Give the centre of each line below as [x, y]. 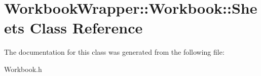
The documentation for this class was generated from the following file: [114, 52]
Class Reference [86, 28]
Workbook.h [23, 69]
